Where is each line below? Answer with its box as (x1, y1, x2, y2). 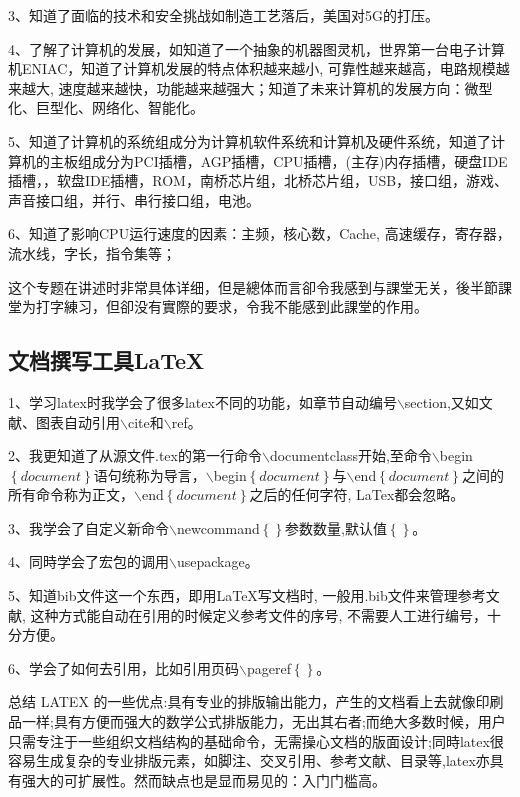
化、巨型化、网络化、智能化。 (8, 97, 204, 118)
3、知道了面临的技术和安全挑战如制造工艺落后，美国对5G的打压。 (8, 5, 439, 25)
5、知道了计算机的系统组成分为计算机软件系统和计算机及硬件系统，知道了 (8, 130, 491, 151)
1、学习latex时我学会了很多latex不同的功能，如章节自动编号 (8, 391, 397, 412)
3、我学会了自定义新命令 (8, 517, 169, 538)
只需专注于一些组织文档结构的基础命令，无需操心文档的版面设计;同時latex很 (8, 730, 504, 751)
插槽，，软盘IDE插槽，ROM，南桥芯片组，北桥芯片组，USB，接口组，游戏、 (8, 170, 509, 191)
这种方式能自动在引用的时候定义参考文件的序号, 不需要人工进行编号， (30, 604, 488, 625)
